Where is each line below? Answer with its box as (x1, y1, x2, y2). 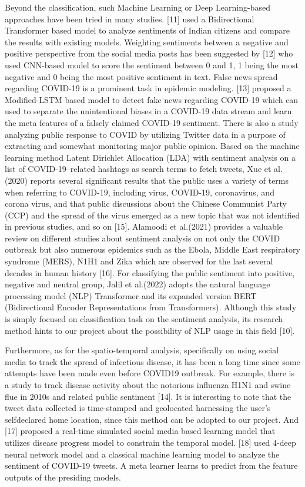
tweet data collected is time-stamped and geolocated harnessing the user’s (5, 402, 271, 414)
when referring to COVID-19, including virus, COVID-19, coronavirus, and (5, 185, 274, 198)
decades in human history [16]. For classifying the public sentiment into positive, (5, 266, 295, 279)
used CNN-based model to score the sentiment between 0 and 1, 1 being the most (5, 58, 299, 71)
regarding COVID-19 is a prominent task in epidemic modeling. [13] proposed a (5, 82, 291, 94)
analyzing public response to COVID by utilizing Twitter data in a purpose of (5, 128, 286, 140)
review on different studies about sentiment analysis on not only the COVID (5, 231, 280, 244)
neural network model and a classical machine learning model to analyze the (5, 448, 280, 460)
